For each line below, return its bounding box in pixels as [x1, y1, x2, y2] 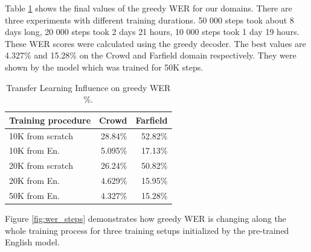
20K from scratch [9, 159, 73, 172]
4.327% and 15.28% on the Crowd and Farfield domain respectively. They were [5, 49, 297, 61]
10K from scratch [9, 129, 73, 142]
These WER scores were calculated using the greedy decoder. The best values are [5, 37, 306, 49]
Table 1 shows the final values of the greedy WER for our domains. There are [5, 2, 292, 14]
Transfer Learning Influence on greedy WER [6, 81, 171, 93]
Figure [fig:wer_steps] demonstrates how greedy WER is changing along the [5, 212, 286, 225]
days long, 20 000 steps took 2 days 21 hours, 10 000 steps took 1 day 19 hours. [5, 25, 300, 38]
